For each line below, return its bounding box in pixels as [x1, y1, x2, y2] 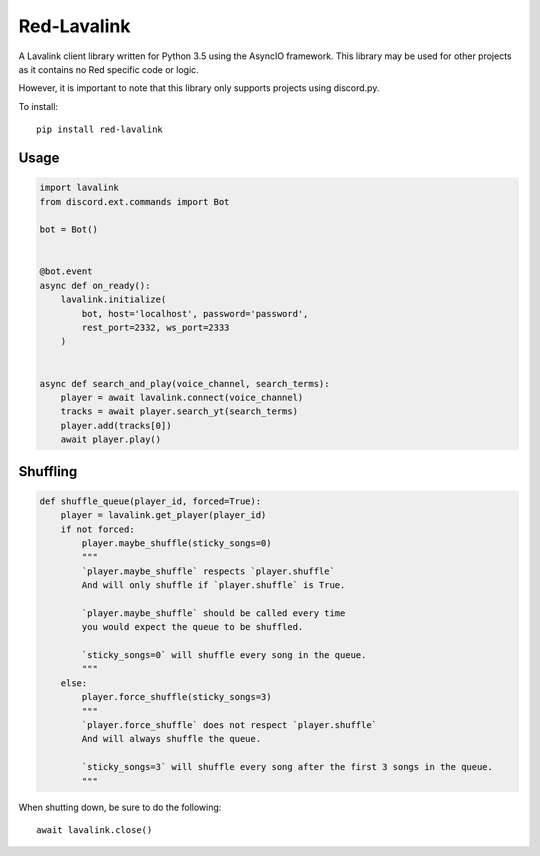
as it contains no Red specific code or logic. [18, 63, 199, 75]
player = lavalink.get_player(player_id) [60, 510, 267, 521]
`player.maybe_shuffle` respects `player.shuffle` [81, 565, 335, 577]
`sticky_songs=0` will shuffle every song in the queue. [81, 650, 367, 661]
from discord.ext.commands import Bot [39, 196, 230, 207]
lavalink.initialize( [60, 294, 167, 305]
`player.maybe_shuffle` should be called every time [81, 607, 346, 619]
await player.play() [60, 434, 162, 445]
